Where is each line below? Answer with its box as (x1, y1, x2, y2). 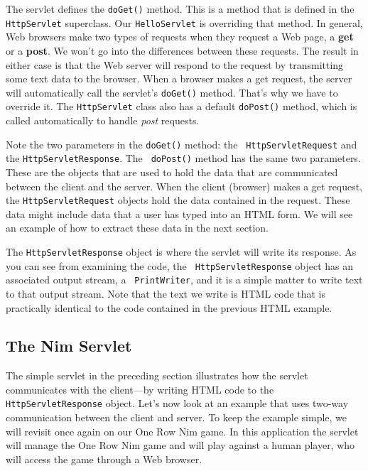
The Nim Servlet (6, 335, 132, 357)
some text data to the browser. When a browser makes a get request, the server (6, 71, 352, 86)
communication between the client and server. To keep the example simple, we (6, 410, 347, 425)
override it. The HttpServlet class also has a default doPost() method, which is (6, 99, 357, 114)
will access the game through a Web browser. (6, 451, 202, 466)
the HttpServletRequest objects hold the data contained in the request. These (6, 193, 350, 207)
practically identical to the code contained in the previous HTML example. (6, 300, 332, 315)
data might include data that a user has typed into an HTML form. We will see (6, 206, 353, 221)
